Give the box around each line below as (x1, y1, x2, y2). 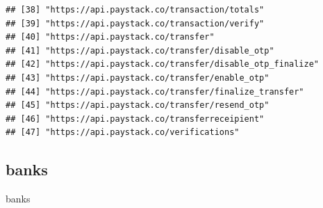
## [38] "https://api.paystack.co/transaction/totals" (6, 5, 265, 15)
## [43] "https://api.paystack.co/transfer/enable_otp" (6, 72, 270, 83)
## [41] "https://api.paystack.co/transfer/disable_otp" (6, 45, 274, 56)
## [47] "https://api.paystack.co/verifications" (6, 127, 240, 138)
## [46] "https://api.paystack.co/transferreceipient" (6, 113, 265, 124)
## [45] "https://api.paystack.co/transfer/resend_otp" (6, 100, 270, 111)
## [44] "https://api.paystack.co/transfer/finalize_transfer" (6, 86, 304, 97)
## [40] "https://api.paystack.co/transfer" (6, 32, 215, 42)
